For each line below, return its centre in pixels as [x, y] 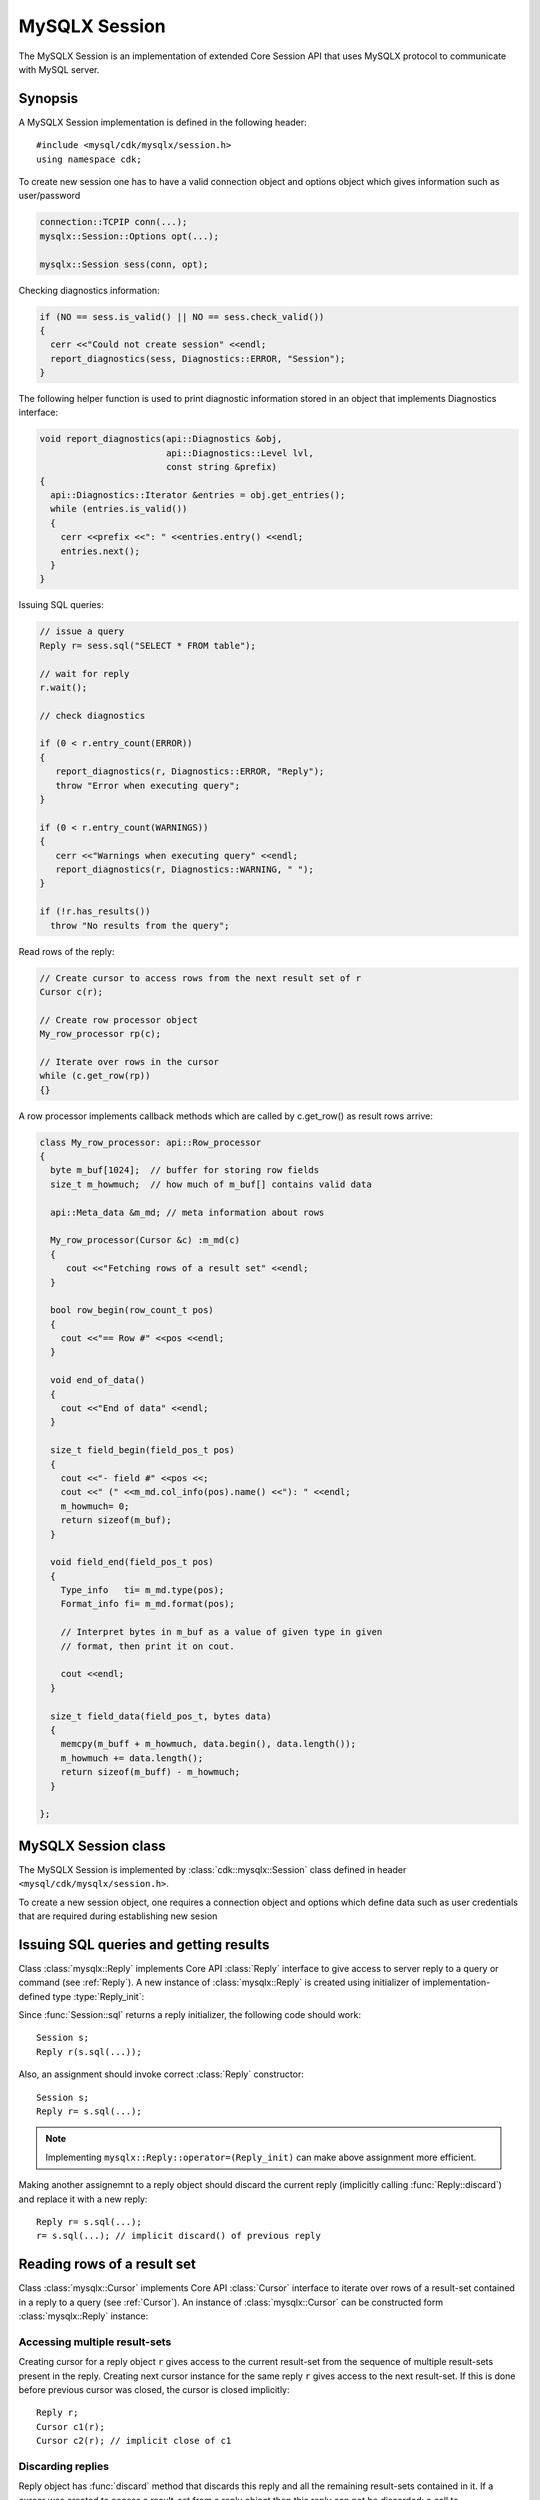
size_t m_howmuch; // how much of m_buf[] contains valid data [211, 1184]
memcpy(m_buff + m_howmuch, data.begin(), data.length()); [208, 1744]
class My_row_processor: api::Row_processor [150, 1142]
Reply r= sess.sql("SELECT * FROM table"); [148, 645]
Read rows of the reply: [66, 951]
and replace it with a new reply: [83, 2199]
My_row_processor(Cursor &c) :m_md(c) [145, 1240]
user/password [49, 196]
